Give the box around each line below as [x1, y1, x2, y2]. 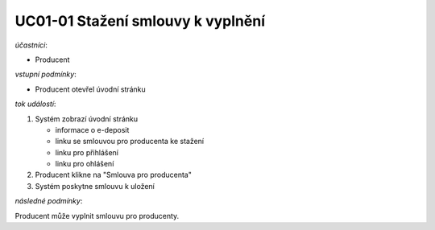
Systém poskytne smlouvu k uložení [35, 181, 155, 191]
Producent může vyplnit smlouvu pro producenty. [14, 211, 180, 220]
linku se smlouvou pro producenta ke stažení [55, 137, 205, 146]
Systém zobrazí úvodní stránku [35, 113, 139, 124]
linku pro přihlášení [55, 147, 119, 157]
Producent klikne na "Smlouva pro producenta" [35, 170, 193, 180]
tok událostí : [14, 99, 56, 109]
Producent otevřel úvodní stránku [35, 84, 147, 94]
